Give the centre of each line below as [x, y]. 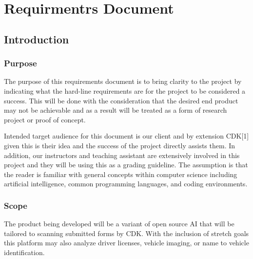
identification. [24, 252]
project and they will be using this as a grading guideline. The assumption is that [126, 165]
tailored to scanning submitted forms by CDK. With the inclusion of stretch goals [126, 233]
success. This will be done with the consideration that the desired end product [121, 100]
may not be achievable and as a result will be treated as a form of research [116, 110]
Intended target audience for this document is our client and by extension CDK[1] [126, 136]
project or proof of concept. [45, 119]
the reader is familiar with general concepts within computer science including [121, 174]
